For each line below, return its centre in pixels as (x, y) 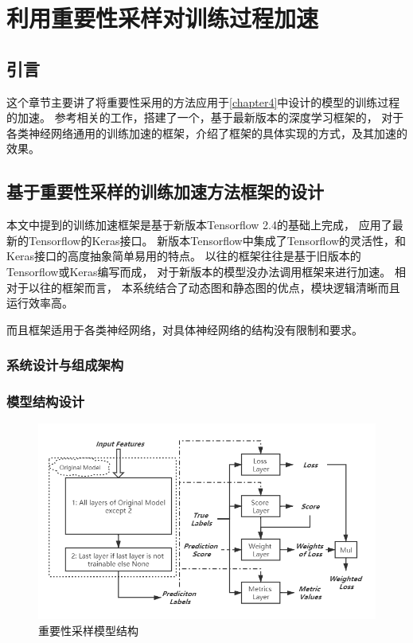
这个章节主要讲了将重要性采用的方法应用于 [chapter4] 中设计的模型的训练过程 (203, 101)
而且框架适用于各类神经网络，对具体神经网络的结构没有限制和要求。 (185, 329)
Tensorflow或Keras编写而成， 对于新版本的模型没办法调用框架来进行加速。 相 (206, 271)
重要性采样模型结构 (88, 630)
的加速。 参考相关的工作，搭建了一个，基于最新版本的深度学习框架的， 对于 (205, 117)
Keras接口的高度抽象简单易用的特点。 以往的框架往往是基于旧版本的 (184, 256)
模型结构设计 (46, 401)
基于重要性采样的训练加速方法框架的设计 (165, 191)
